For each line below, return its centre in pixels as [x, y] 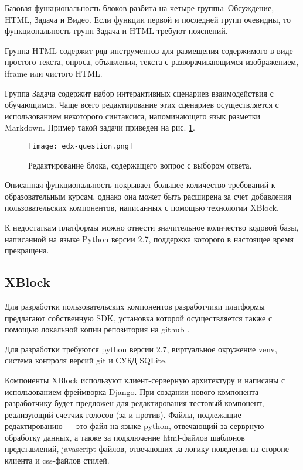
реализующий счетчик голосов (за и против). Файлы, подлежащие [123, 414]
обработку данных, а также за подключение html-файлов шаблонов [125, 437]
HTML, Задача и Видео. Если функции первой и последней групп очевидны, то [148, 19]
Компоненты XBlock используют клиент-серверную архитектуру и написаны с [145, 380]
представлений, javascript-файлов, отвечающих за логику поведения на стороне [147, 449]
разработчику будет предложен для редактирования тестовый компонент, [135, 403]
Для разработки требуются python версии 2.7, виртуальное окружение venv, [141, 349]
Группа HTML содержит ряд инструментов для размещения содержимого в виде [149, 50]
